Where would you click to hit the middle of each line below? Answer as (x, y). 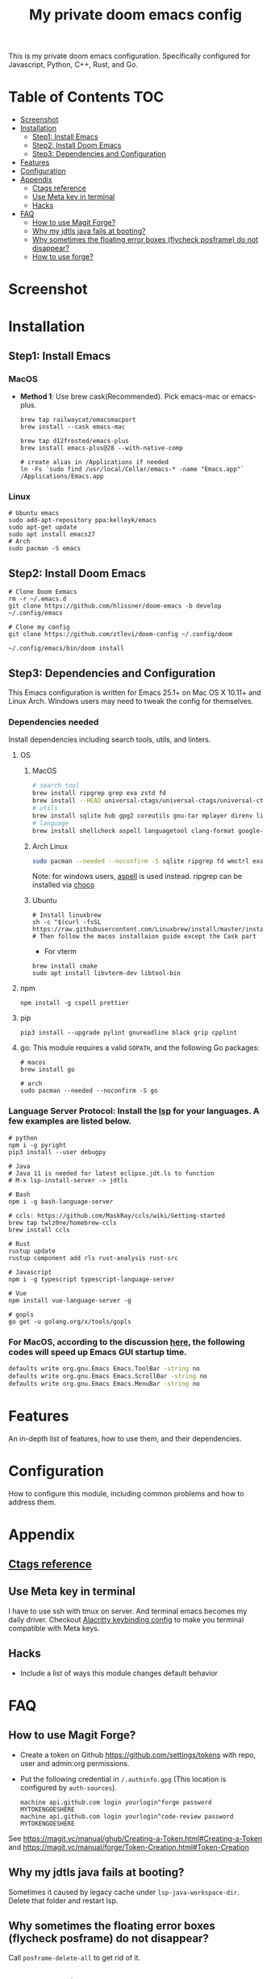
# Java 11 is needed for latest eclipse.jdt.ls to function (112, 1173)
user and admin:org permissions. (75, 1763)
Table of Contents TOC (86, 97)
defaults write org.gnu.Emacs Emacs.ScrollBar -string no (108, 1376)
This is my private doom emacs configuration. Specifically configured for (129, 56)
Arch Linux (50, 846)
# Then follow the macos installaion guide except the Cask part (144, 937)
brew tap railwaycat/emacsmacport (78, 420)
